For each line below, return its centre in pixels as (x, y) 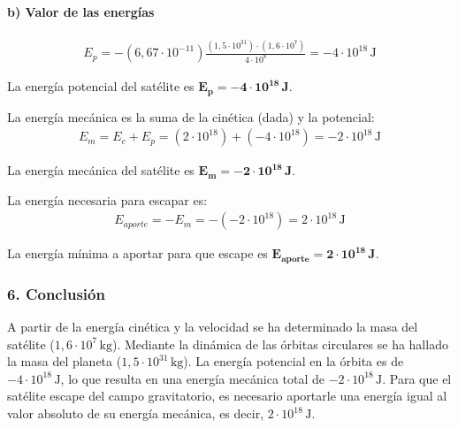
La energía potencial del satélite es (101, 86)
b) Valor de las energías (81, 11)
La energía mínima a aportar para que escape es (137, 253)
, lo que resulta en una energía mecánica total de (192, 378)
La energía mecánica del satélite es (101, 170)
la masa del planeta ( (65, 361)
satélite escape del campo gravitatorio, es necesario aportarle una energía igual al (227, 396)
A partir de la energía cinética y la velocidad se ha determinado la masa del (213, 327)
